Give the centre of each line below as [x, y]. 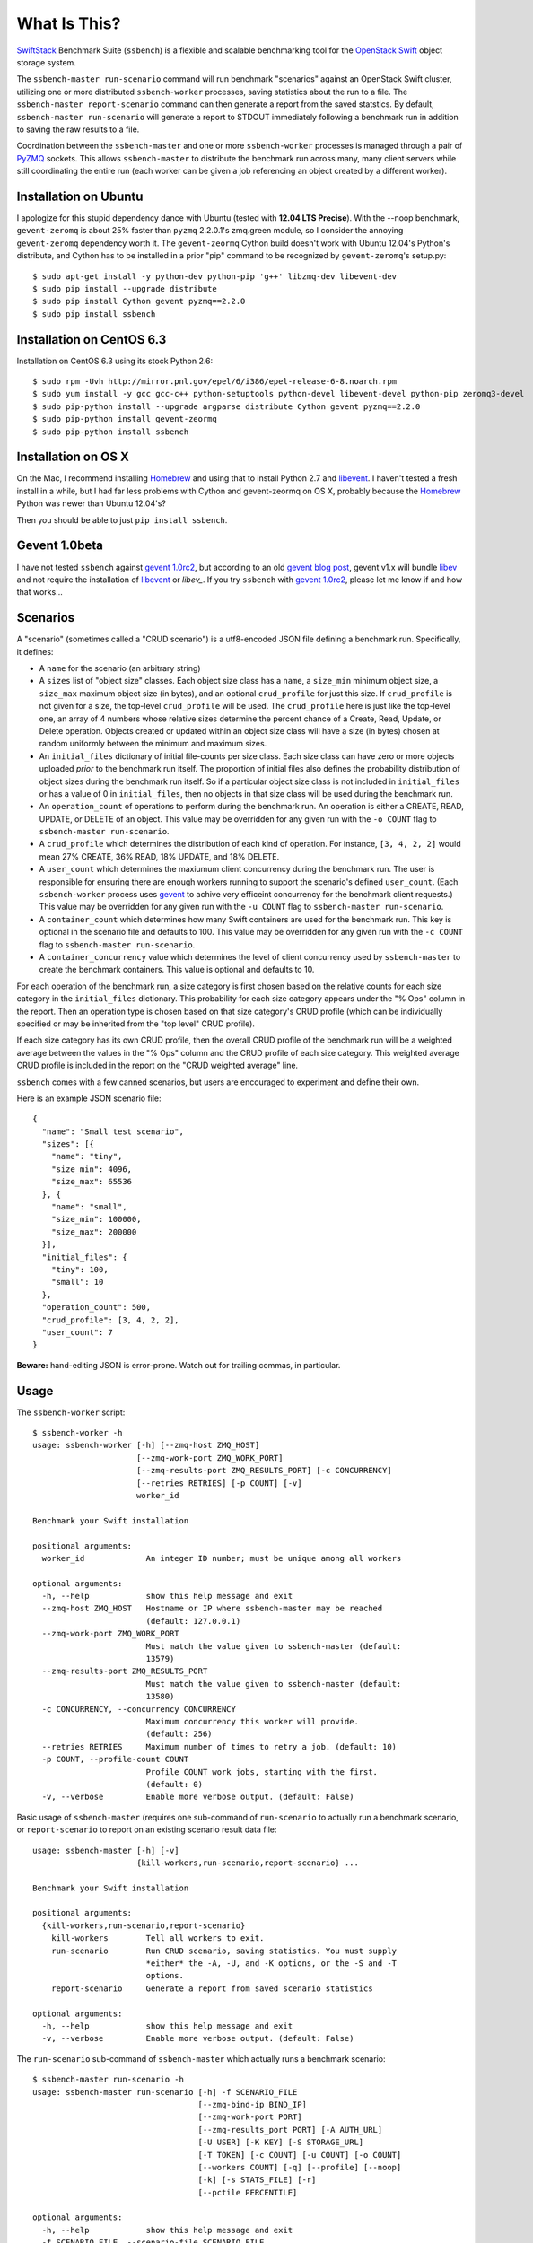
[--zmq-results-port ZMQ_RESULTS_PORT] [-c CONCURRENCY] [264, 1471]
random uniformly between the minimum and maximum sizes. [153, 744]
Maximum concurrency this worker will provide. [252, 1721]
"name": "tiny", [87, 1156]
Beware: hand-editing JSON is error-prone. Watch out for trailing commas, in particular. [179, 1365]
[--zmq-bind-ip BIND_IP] [252, 2104]
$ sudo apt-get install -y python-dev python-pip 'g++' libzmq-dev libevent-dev [215, 276]
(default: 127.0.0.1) [193, 1621]
